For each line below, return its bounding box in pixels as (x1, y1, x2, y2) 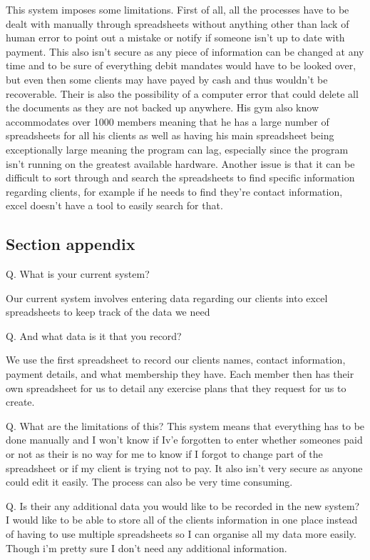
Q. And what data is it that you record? (6, 328, 182, 343)
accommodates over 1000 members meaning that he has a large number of (6, 114, 329, 129)
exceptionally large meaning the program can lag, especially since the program (6, 141, 349, 156)
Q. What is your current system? (6, 266, 150, 281)
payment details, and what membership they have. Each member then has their (6, 366, 354, 381)
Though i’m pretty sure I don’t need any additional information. (6, 540, 287, 555)
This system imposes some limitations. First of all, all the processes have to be (6, 2, 349, 16)
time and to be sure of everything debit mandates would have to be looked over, (6, 58, 356, 73)
